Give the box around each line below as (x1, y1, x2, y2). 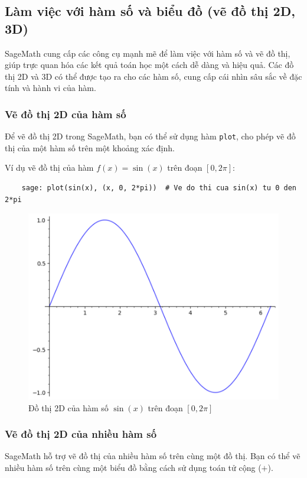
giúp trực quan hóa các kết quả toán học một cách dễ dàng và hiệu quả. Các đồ (5, 58, 294, 71)
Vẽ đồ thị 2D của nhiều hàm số (5, 427, 157, 441)
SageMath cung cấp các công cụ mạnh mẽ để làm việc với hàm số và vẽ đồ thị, (5, 47, 290, 59)
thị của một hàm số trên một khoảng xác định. (5, 141, 175, 154)
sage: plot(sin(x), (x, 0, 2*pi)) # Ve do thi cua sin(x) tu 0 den (21, 184, 296, 193)
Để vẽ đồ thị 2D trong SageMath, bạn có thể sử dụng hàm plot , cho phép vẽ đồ (5, 130, 296, 142)
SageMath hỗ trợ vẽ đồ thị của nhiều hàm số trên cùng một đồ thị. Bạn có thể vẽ (5, 450, 301, 462)
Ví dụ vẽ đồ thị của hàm (5, 161, 94, 174)
